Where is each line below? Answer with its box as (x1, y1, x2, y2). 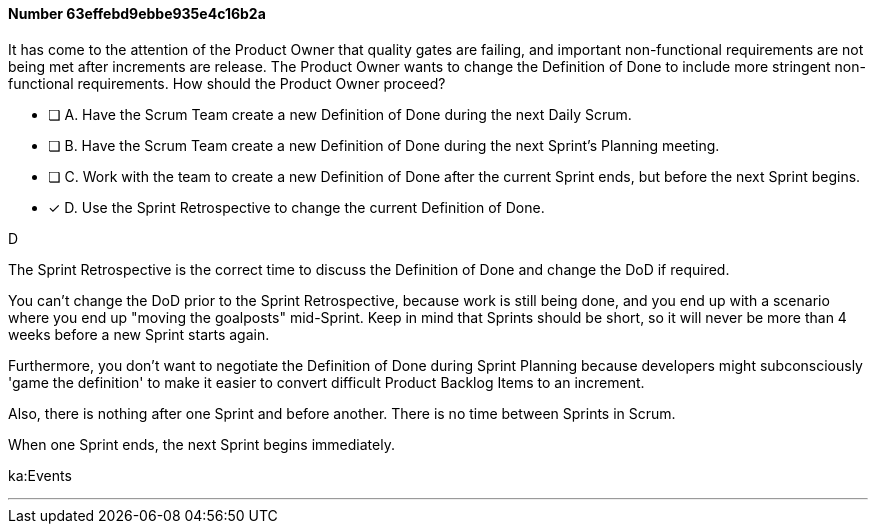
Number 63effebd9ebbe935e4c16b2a (8, 5, 266, 22)
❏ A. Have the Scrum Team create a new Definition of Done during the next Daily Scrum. (48, 105, 632, 123)
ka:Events (8, 466, 72, 484)
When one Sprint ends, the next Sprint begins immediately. (8, 435, 395, 453)
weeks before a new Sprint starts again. (8, 325, 270, 343)
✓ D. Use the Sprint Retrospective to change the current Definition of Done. (48, 198, 545, 216)
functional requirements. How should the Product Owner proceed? (8, 74, 446, 92)
